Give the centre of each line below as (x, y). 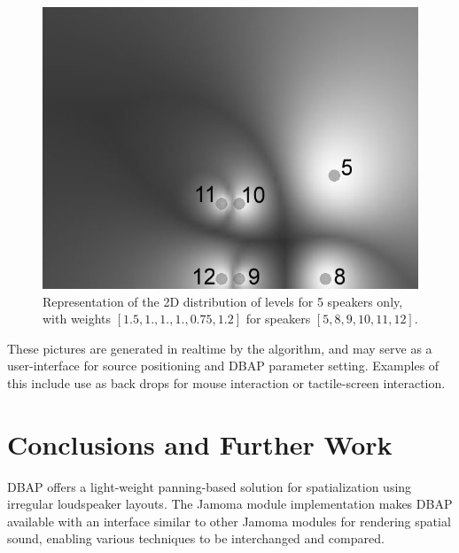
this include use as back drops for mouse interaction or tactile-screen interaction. (226, 382)
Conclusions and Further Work (200, 444)
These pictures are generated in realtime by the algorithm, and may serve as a (220, 348)
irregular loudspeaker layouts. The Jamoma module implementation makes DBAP (230, 504)
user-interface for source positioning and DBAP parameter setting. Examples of (223, 366)
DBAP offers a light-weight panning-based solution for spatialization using (210, 486)
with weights (77, 319)
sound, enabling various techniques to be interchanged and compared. (196, 538)
